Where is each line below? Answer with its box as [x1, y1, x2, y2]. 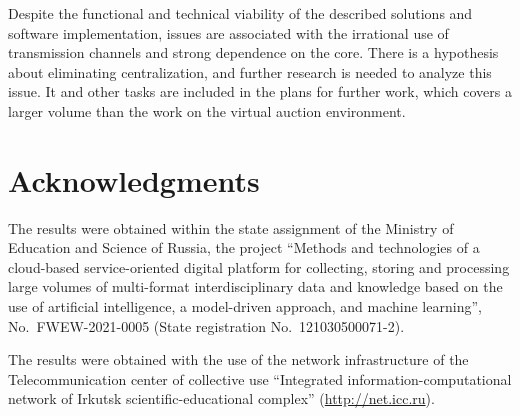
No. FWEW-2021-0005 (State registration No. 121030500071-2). [8, 315, 405, 336]
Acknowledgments [8, 159, 260, 200]
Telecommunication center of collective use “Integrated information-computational [8, 368, 512, 389]
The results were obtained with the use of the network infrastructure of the [8, 349, 469, 370]
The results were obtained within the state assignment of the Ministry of [8, 217, 454, 238]
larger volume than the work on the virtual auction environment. [8, 100, 406, 121]
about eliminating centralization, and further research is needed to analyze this [8, 61, 492, 82]
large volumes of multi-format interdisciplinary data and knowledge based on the [8, 276, 503, 297]
